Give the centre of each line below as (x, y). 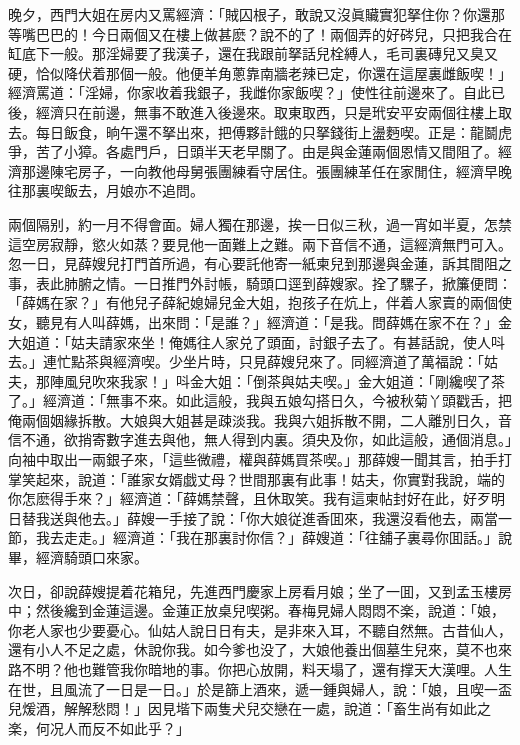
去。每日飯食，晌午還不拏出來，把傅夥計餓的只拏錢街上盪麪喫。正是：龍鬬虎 (260, 131)
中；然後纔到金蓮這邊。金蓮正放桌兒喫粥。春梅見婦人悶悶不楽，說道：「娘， (256, 610)
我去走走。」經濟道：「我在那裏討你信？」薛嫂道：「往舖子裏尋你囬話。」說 (273, 537)
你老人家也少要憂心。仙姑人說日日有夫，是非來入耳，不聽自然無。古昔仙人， (260, 629)
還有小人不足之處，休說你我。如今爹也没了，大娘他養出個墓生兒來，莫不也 (253, 649)
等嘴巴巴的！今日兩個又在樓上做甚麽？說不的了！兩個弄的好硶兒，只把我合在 (260, 33)
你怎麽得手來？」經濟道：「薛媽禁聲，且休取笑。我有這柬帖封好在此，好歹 (249, 498)
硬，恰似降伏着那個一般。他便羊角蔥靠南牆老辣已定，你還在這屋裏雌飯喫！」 (260, 72)
